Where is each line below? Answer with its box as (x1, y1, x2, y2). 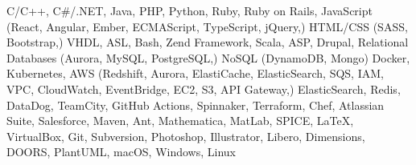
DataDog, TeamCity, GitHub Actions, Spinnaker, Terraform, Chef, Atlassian (6, 96, 385, 113)
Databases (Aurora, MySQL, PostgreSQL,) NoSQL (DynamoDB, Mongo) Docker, (6, 49, 410, 66)
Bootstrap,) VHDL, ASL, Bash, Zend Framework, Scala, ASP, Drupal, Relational (6, 34, 409, 50)
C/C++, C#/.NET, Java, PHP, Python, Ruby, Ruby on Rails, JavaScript (6, 2, 373, 18)
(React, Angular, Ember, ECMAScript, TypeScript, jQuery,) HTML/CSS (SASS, (6, 18, 408, 34)
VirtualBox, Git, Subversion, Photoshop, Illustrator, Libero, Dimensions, (6, 127, 365, 144)
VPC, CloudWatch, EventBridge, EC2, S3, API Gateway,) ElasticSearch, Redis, (6, 80, 401, 97)
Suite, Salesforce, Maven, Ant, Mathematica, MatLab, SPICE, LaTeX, (6, 112, 354, 129)
